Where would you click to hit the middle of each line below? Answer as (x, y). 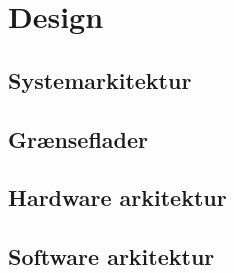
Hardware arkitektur (117, 197)
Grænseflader (78, 138)
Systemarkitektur (100, 79)
